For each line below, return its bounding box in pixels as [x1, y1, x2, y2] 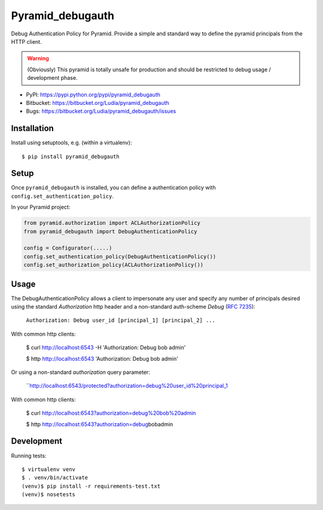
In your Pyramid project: [11, 204, 71, 211]
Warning [27, 55, 49, 62]
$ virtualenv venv [22, 466, 76, 473]
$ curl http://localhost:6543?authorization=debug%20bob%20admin [26, 409, 196, 417]
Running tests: [11, 452, 47, 459]
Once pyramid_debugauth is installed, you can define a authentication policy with [11, 184, 216, 191]
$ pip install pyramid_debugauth [22, 153, 120, 160]
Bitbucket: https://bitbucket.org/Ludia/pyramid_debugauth [26, 99, 170, 106]
